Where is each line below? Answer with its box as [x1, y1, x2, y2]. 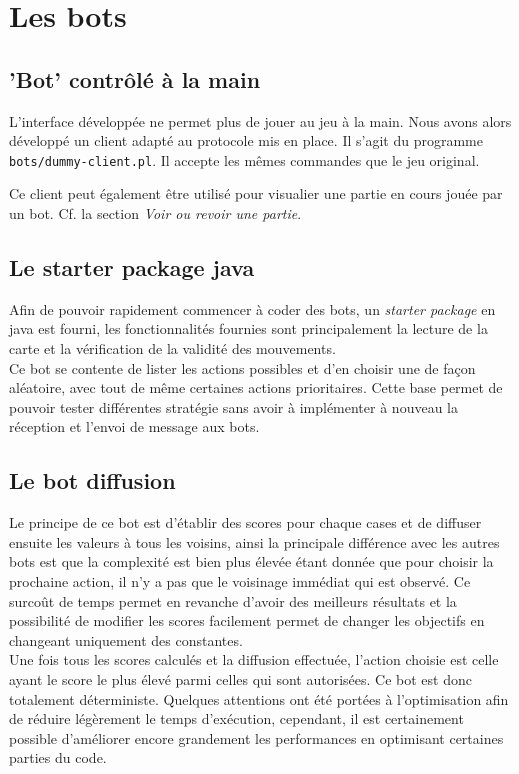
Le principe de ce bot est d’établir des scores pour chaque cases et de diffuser [9, 512, 482, 533]
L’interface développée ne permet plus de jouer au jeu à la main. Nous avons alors [9, 110, 512, 131]
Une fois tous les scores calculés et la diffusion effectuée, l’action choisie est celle [9, 649, 499, 670]
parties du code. [9, 747, 107, 768]
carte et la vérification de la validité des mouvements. [9, 338, 336, 358]
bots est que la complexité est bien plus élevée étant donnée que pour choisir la [9, 551, 494, 572]
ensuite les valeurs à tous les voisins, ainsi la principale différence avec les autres [9, 531, 500, 552]
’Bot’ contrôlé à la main [9, 63, 261, 94]
